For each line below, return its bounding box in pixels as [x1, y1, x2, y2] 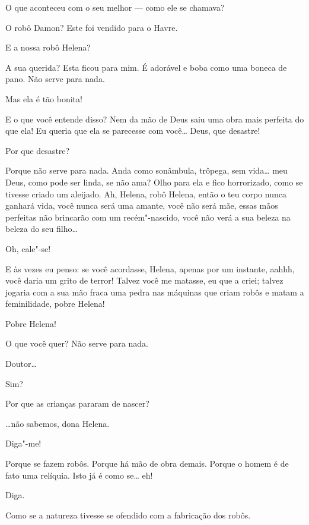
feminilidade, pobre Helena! [5, 297, 105, 310]
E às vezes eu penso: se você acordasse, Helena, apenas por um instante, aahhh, [5, 262, 295, 275]
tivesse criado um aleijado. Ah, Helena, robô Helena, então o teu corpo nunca [5, 187, 286, 200]
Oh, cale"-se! [5, 242, 51, 254]
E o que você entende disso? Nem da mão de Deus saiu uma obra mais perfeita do [5, 112, 304, 125]
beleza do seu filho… [5, 222, 78, 235]
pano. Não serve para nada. [5, 73, 105, 85]
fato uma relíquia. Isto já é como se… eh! [5, 469, 153, 481]
